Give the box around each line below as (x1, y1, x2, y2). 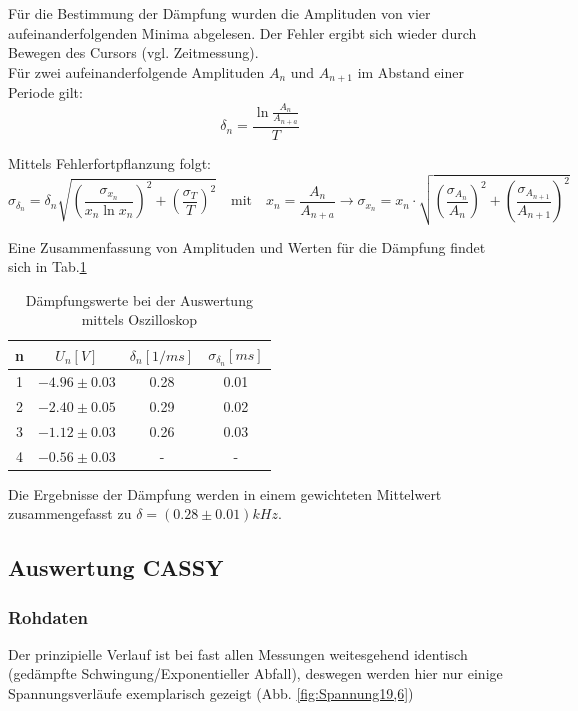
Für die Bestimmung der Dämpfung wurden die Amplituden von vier (8, 3, 431, 23)
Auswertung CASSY (8, 552, 224, 583)
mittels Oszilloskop (81, 309, 197, 330)
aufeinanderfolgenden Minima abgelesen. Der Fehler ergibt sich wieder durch (8, 22, 477, 43)
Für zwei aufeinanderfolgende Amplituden (8, 61, 265, 82)
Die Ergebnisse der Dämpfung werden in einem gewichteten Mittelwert (8, 483, 442, 504)
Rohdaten (8, 604, 88, 629)
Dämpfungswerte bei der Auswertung (25, 289, 253, 310)
